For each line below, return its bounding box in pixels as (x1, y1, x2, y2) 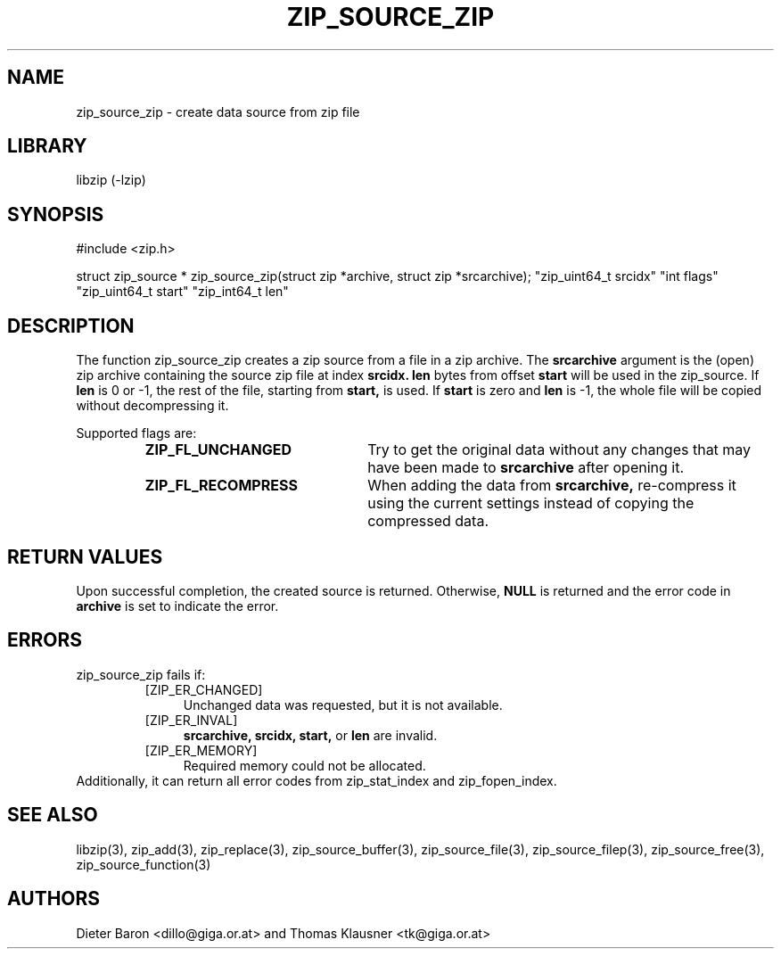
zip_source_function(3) (76, 856, 211, 872)
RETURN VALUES (7, 545, 163, 568)
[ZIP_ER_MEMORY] (144, 742, 258, 758)
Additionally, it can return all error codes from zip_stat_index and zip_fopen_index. (76, 772, 557, 788)
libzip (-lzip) (76, 172, 146, 188)
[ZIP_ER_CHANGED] (144, 681, 263, 697)
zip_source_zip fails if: (76, 666, 206, 682)
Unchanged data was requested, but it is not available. (183, 696, 503, 713)
